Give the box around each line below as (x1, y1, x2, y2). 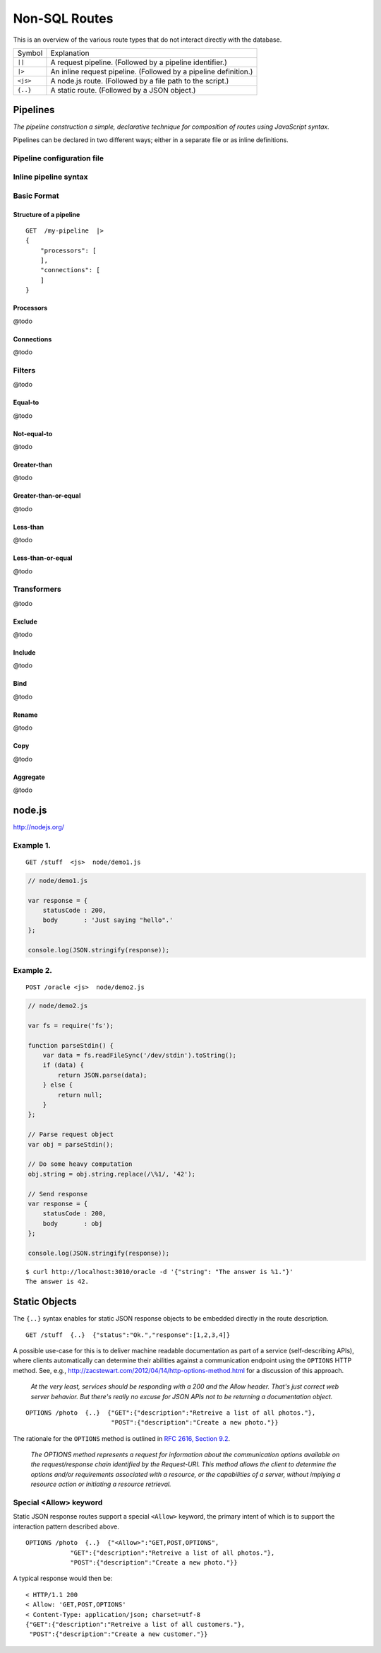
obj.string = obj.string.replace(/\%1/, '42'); (28, 1170, 195, 1178)
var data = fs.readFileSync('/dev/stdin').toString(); (42, 1051, 236, 1060)
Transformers (13, 584, 61, 594)
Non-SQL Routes (13, 11, 114, 26)
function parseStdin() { (28, 1041, 114, 1049)
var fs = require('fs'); (28, 1022, 114, 1029)
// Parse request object (28, 1131, 114, 1138)
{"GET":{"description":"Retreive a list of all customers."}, (25, 1620, 246, 1628)
